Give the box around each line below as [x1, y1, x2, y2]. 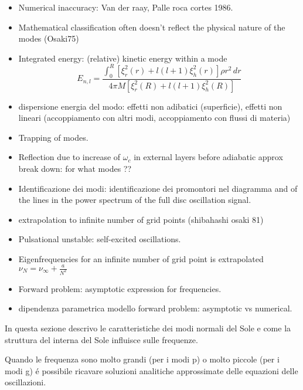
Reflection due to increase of [18, 151, 121, 163]
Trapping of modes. [18, 131, 88, 143]
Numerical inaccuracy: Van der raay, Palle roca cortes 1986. [18, 1, 233, 13]
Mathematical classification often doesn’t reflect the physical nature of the [18, 21, 285, 33]
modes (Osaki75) [18, 32, 79, 45]
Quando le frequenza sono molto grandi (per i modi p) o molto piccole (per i [5, 353, 280, 365]
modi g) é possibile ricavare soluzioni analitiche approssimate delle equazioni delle [5, 364, 298, 377]
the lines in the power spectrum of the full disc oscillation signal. [18, 194, 251, 206]
